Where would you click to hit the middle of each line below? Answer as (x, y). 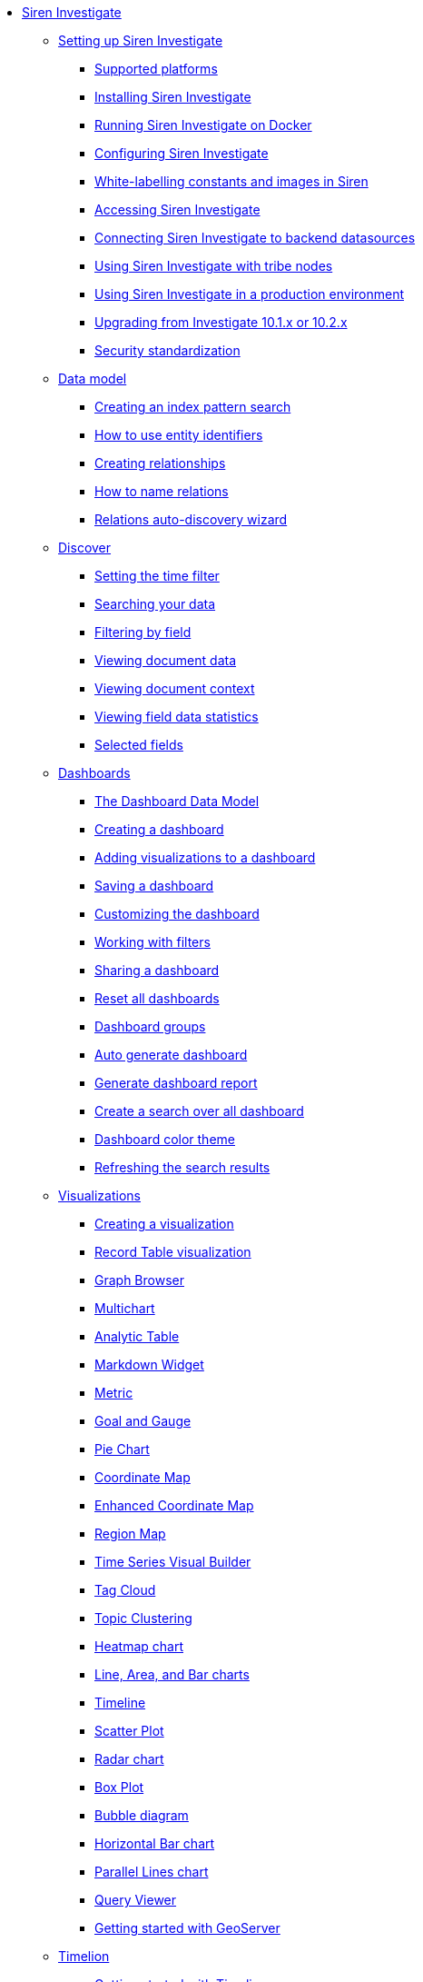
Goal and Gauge (143, 1421)
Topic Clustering (143, 1618)
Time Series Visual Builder (173, 1562)
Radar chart (129, 1759)
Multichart (125, 1308)
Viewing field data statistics (177, 717)
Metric (114, 1393)
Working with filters (152, 942)
